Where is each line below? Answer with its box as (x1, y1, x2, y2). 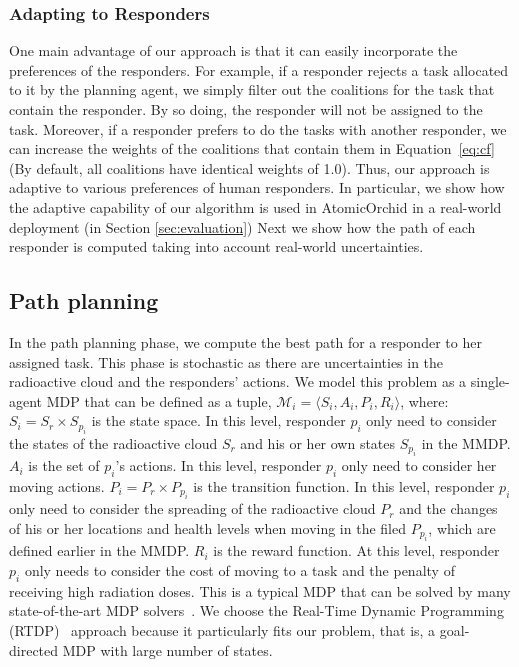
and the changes (399, 498, 498, 519)
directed (9, 639, 59, 660)
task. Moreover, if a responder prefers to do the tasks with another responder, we (9, 118, 507, 139)
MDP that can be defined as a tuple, (46, 390, 272, 411)
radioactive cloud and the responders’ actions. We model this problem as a (9, 371, 467, 392)
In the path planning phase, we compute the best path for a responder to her (9, 331, 482, 352)
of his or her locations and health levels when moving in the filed (9, 517, 406, 538)
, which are (428, 517, 496, 538)
